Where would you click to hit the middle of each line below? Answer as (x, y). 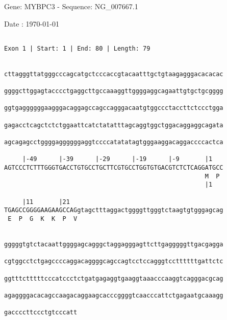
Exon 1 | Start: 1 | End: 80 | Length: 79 (77, 48)
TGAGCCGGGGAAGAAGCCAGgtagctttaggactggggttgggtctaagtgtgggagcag (114, 210)
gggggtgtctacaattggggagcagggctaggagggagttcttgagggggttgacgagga (114, 244)
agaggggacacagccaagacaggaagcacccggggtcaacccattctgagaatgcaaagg (114, 295)
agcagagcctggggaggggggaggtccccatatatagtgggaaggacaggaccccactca (114, 142)
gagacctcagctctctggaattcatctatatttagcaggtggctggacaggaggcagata (114, 125)
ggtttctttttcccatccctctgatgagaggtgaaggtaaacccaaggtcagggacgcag (114, 278)
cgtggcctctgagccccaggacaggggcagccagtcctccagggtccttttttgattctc (114, 261)
